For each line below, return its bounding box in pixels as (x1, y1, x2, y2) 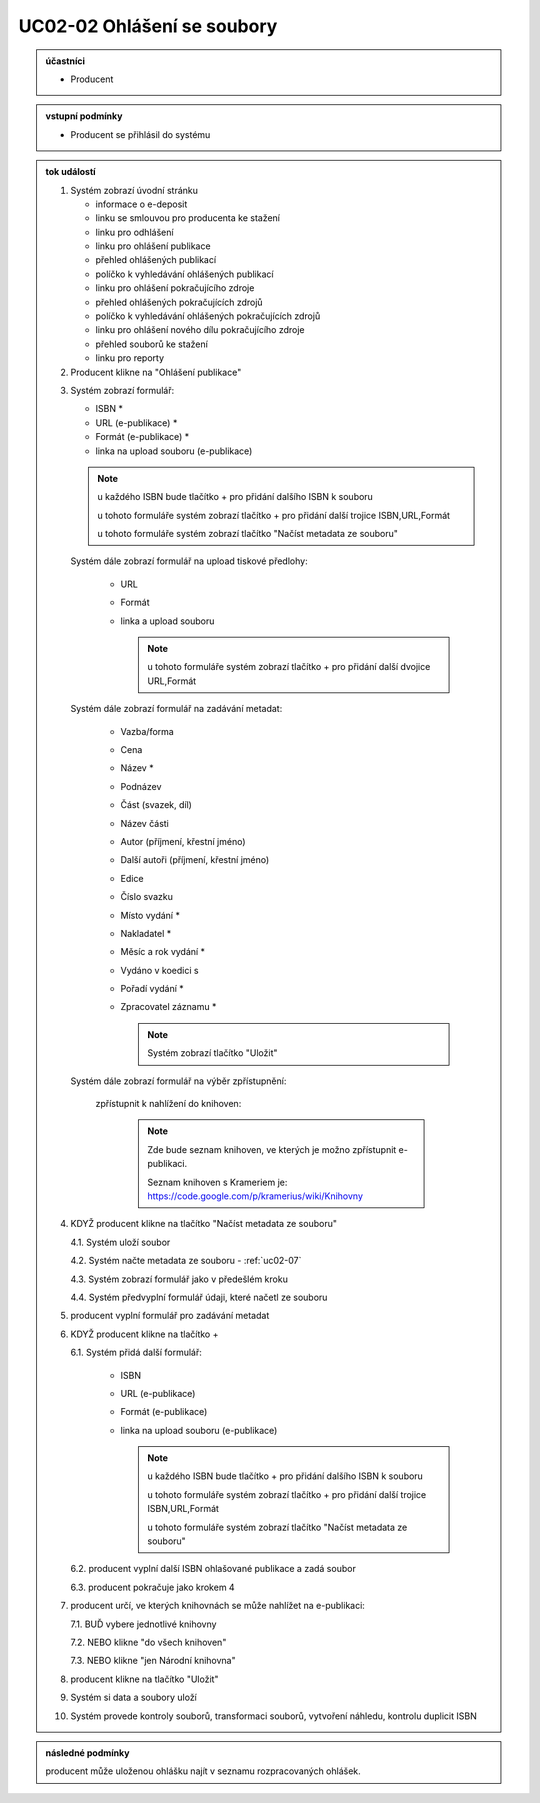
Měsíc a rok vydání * (120, 946, 205, 958)
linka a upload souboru (120, 615, 215, 627)
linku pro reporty (95, 352, 165, 364)
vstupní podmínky (45, 110, 123, 122)
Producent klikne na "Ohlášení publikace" (70, 366, 242, 378)
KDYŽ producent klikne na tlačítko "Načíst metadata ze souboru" (70, 1218, 337, 1230)
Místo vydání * (120, 909, 180, 921)
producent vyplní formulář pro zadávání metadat (70, 1310, 270, 1322)
